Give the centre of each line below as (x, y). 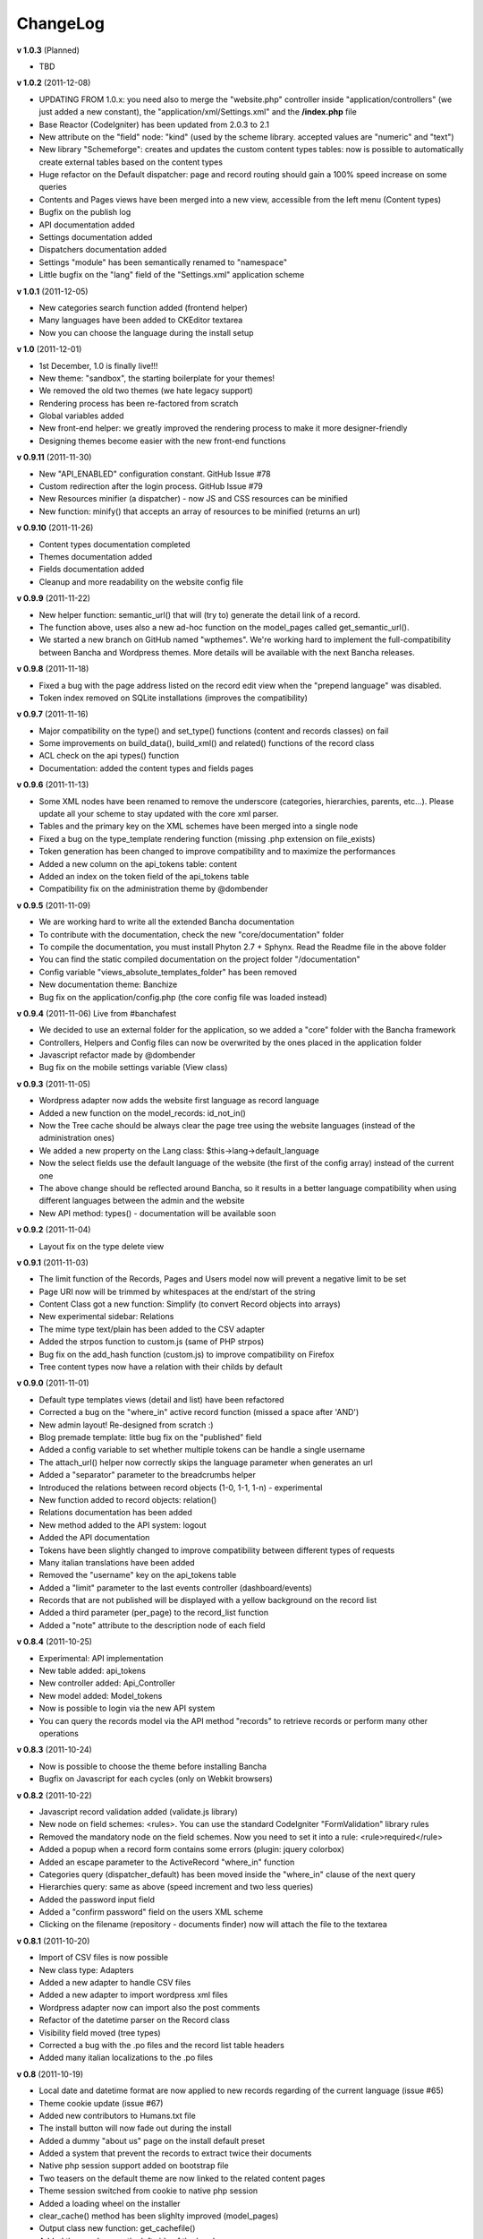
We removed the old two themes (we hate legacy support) (146, 390)
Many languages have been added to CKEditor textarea (141, 320)
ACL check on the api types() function (109, 756)
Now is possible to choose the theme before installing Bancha (153, 1766)
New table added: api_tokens (93, 1671)
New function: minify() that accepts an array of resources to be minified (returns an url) (200, 511)
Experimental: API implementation (102, 1658)
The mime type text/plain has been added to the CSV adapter (152, 1329)
